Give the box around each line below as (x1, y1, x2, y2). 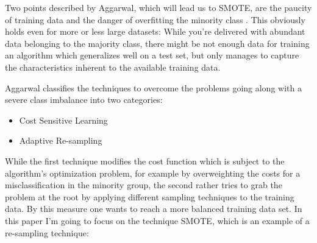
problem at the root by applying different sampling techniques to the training (5, 190, 294, 203)
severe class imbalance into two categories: (5, 93, 163, 106)
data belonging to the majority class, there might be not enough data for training (5, 37, 310, 49)
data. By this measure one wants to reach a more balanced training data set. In (5, 202, 302, 215)
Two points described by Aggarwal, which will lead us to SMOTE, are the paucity (5, 1, 312, 13)
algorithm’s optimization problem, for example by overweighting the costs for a (5, 166, 301, 179)
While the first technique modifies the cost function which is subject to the (5, 154, 285, 167)
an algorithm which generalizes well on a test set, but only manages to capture (5, 49, 299, 62)
